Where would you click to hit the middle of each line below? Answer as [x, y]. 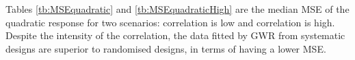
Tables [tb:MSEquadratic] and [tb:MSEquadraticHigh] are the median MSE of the [177, 9]
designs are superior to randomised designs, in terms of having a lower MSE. [166, 48]
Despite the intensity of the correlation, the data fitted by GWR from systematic [175, 35]
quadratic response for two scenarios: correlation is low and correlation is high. [170, 22]
